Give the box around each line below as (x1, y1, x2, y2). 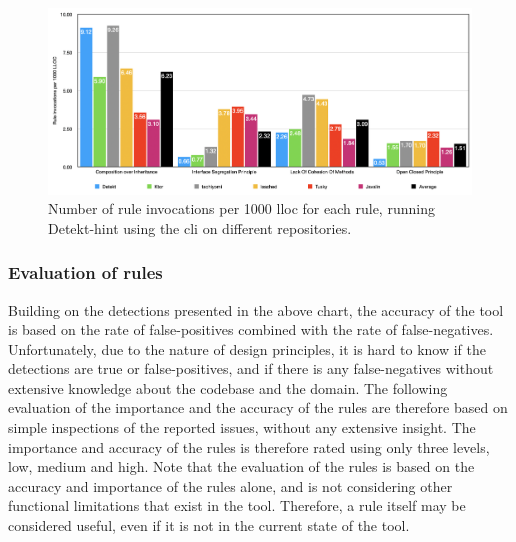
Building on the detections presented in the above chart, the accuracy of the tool (8, 299, 504, 320)
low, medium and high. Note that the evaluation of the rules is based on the (8, 456, 475, 477)
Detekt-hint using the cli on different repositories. (48, 217, 352, 238)
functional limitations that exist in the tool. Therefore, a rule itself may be (8, 495, 466, 516)
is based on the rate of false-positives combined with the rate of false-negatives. (8, 319, 494, 340)
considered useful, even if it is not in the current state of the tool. (8, 515, 410, 536)
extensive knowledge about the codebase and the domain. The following (8, 377, 448, 398)
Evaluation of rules (8, 260, 163, 285)
